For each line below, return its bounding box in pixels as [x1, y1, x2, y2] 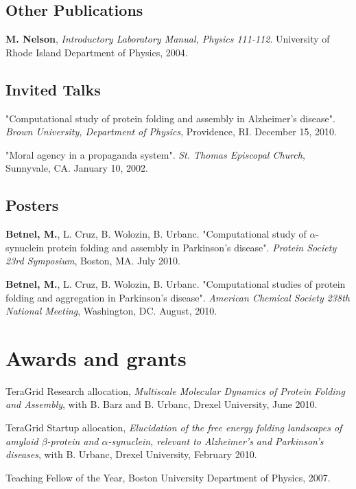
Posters [5, 194, 59, 216]
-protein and [47, 433, 99, 448]
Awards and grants [5, 343, 187, 372]
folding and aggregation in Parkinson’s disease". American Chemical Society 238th [5, 290, 350, 304]
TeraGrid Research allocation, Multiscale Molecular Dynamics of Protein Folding [5, 383, 345, 398]
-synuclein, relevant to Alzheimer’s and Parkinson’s [108, 433, 324, 448]
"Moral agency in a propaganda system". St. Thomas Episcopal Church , [5, 147, 305, 161]
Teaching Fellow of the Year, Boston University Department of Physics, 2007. [5, 470, 331, 484]
